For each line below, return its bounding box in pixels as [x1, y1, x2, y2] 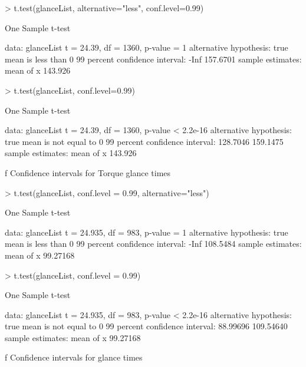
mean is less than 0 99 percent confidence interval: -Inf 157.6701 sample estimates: [5, 52, 302, 65]
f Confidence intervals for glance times [5, 351, 143, 363]
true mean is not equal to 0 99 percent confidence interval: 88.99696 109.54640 [5, 320, 288, 332]
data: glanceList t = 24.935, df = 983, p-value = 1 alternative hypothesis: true [5, 226, 288, 238]
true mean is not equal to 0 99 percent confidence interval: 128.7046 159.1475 [5, 135, 284, 147]
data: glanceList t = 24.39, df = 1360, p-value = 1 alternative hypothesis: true [5, 41, 288, 54]
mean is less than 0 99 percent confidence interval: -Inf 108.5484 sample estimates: [5, 237, 302, 250]
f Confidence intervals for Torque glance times [5, 166, 171, 178]
